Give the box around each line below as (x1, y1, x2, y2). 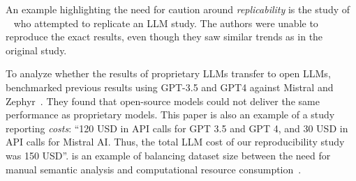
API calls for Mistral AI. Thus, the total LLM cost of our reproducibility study (6, 134, 345, 149)
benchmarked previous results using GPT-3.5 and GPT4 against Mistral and (6, 79, 334, 94)
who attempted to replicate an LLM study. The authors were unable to (13, 15, 318, 30)
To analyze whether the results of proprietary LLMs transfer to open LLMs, (6, 66, 331, 81)
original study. (6, 42, 67, 57)
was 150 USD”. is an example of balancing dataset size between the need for (6, 148, 331, 162)
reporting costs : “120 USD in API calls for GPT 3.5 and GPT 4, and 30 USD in (6, 120, 348, 135)
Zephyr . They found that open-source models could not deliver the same (6, 93, 320, 108)
